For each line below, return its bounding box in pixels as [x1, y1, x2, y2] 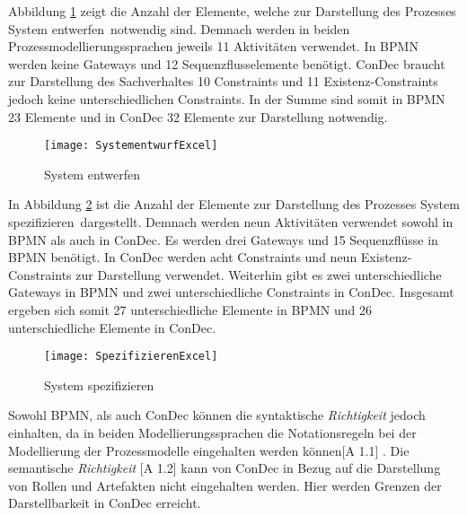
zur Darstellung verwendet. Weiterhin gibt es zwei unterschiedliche [75, 265, 442, 284]
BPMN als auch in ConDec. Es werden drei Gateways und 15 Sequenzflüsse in [8, 230, 438, 249]
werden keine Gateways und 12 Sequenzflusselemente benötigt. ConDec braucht [8, 54, 445, 73]
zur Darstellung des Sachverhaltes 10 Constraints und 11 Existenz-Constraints [8, 72, 438, 91]
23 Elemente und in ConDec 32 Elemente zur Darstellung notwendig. [8, 107, 388, 126]
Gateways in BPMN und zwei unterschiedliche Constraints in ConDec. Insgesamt [8, 283, 454, 301]
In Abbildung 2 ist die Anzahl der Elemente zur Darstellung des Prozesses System [8, 195, 460, 214]
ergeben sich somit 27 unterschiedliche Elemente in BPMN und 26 [8, 300, 372, 319]
